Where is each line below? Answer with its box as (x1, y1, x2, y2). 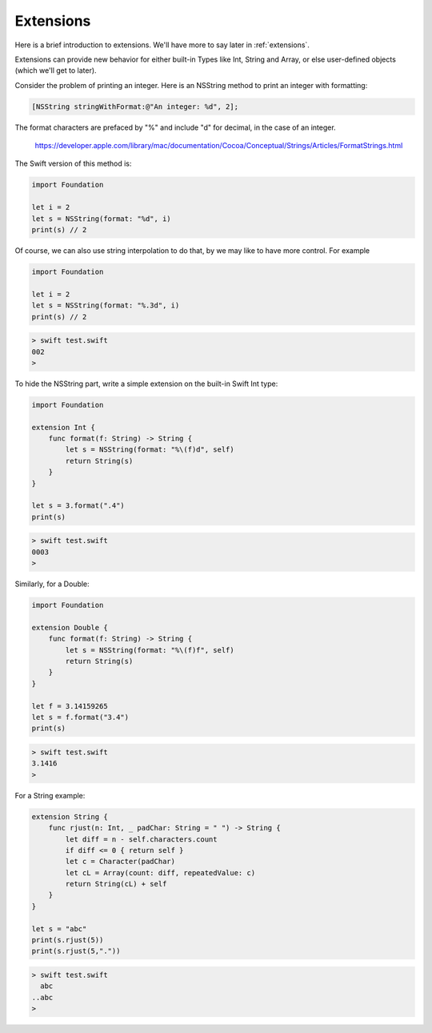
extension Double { (31, 623, 108, 632)
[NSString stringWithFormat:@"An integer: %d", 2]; (31, 102, 239, 111)
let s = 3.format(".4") (31, 501, 126, 510)
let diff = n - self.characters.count (65, 834, 218, 844)
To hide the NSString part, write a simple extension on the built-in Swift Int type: (14, 379, 278, 388)
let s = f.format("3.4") (31, 713, 130, 722)
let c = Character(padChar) (65, 857, 176, 866)
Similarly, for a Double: (14, 579, 90, 589)
